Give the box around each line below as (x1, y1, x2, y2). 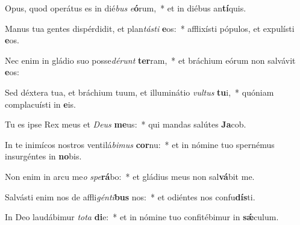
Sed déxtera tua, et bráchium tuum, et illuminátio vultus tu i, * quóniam (5, 85, 274, 98)
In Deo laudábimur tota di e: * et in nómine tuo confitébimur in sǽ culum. (5, 211, 279, 223)
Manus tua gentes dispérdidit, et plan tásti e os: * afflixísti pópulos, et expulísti (5, 22, 295, 34)
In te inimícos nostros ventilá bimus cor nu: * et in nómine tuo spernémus (5, 138, 275, 150)
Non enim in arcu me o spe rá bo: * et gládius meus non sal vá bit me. (5, 170, 255, 182)
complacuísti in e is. (5, 97, 77, 110)
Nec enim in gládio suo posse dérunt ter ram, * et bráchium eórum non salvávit (5, 54, 296, 66)
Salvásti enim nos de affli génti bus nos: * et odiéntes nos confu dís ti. (5, 190, 255, 203)
